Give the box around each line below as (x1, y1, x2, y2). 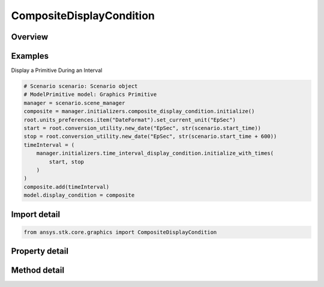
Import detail (11, 209, 60, 219)
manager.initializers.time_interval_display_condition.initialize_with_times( (36, 150, 274, 157)
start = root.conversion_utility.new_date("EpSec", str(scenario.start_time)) (23, 125, 261, 132)
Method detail (11, 265, 65, 276)
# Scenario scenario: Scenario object (23, 83, 138, 90)
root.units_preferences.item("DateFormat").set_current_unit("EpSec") (23, 116, 236, 123)
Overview (11, 32, 49, 42)
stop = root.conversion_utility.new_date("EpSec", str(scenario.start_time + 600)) (23, 133, 277, 140)
